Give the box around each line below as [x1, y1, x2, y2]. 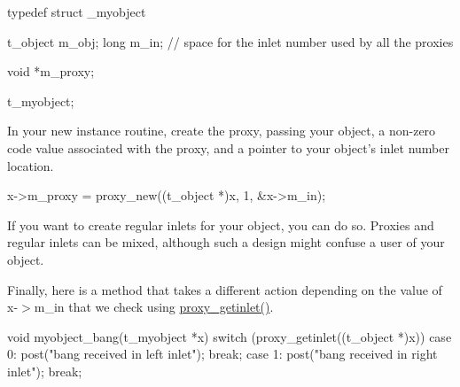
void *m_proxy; [7, 62, 95, 81]
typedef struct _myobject [7, 3, 146, 20]
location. [7, 156, 54, 174]
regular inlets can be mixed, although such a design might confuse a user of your [7, 233, 445, 252]
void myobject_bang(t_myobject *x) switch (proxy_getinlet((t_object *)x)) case [7, 327, 452, 345]
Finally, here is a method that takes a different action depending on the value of [7, 280, 442, 298]
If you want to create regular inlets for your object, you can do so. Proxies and [7, 215, 434, 234]
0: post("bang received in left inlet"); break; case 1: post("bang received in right [7, 344, 438, 363]
